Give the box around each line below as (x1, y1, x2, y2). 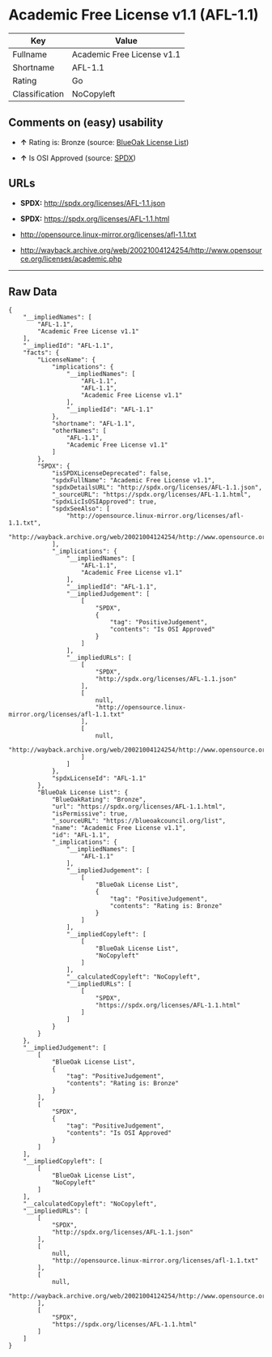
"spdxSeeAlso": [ (51, 505, 111, 513)
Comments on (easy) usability (8, 116, 164, 130)
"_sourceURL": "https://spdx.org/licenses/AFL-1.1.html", (51, 490, 252, 499)
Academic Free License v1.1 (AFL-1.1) (8, 6, 259, 24)
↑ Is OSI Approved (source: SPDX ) (19, 152, 136, 163)
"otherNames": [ (51, 427, 107, 435)
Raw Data (8, 285, 58, 298)
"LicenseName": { (37, 356, 96, 364)
